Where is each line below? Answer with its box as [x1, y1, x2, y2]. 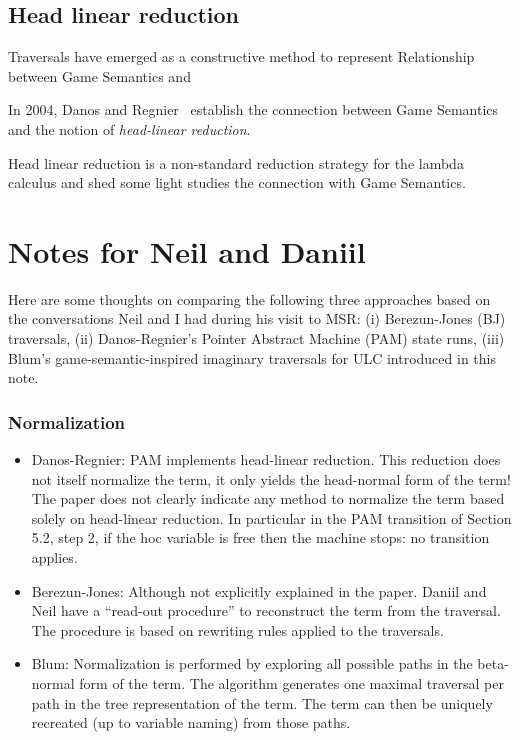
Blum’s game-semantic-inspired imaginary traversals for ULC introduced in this [8, 347, 496, 368]
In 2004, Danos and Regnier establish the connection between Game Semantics [8, 99, 499, 120]
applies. [31, 547, 78, 568]
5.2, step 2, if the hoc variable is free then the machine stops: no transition [31, 527, 490, 548]
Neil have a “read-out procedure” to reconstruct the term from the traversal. [31, 600, 501, 621]
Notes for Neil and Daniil [8, 230, 366, 271]
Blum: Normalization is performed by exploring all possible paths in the [31, 653, 473, 674]
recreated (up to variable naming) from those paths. [31, 712, 351, 733]
